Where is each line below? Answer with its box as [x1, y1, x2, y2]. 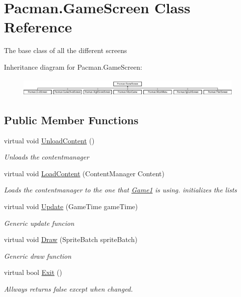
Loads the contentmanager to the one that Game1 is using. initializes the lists [4, 185, 237, 195]
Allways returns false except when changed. [4, 284, 133, 294]
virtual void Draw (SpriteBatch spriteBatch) [4, 234, 137, 244]
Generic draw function [4, 250, 72, 261]
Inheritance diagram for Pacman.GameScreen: [4, 61, 142, 72]
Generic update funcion [4, 217, 75, 228]
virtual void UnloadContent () [4, 135, 95, 145]
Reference [4, 17, 72, 37]
